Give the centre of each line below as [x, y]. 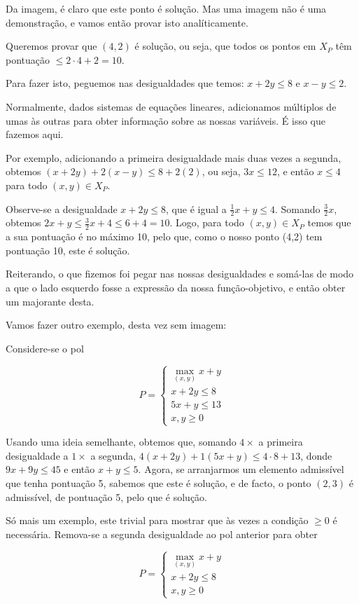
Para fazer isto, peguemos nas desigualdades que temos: [125, 83]
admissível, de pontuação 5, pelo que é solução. [106, 496]
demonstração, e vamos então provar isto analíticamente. [127, 22]
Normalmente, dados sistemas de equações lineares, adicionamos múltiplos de [171, 106]
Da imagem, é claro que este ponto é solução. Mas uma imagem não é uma [166, 8]
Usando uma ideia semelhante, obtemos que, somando [121, 442]
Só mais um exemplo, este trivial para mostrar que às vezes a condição [157, 520]
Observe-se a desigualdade [62, 208]
